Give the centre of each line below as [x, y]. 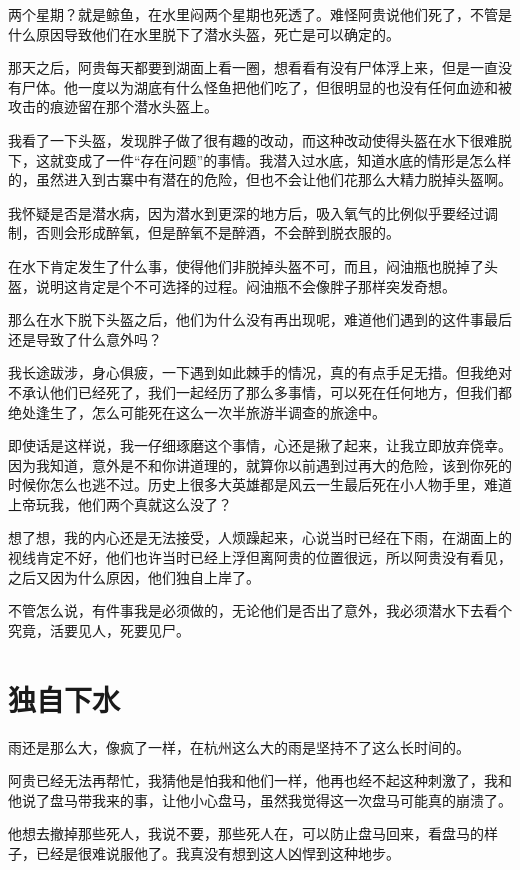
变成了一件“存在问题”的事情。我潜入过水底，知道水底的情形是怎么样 [287, 159]
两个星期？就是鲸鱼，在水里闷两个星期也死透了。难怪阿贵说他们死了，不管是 [260, 14]
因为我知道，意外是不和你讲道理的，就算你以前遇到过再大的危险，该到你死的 [260, 464]
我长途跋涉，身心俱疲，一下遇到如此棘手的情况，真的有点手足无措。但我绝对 [260, 372]
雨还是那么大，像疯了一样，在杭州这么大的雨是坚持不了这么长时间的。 [239, 746]
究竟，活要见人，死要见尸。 [99, 629]
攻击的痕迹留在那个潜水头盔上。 [113, 106]
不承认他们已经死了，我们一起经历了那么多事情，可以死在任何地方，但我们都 [260, 391]
